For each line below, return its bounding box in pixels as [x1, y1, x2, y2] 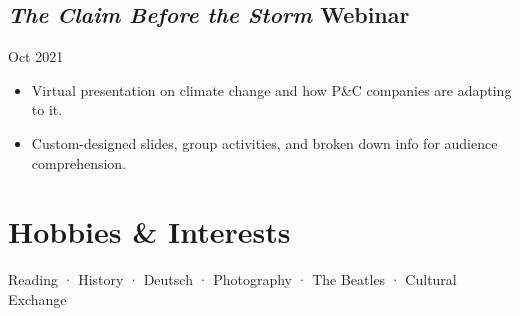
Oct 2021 [8, 46, 64, 67]
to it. [31, 99, 63, 120]
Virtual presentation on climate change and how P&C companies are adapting [31, 79, 512, 100]
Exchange [8, 288, 67, 309]
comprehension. [31, 152, 127, 173]
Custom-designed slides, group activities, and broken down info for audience [31, 132, 498, 153]
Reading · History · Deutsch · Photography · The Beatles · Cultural [8, 269, 457, 290]
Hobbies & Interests [8, 211, 291, 252]
